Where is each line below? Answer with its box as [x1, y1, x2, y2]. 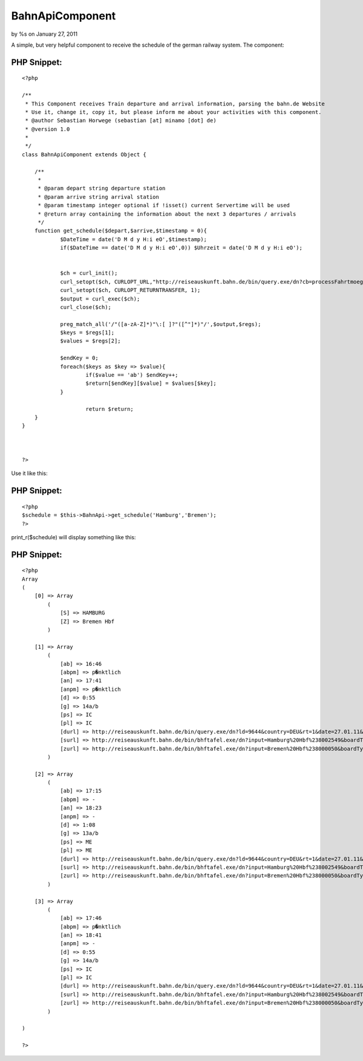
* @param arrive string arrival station [38, 193, 160, 200]
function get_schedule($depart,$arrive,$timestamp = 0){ [34, 227, 207, 234]
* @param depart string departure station [38, 185, 166, 192]
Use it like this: [11, 470, 48, 477]
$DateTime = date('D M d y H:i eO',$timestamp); [60, 236, 207, 242]
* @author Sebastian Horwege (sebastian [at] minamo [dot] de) [25, 117, 217, 124]
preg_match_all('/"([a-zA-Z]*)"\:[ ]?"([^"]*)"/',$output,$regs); [60, 321, 261, 327]
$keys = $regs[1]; [60, 329, 115, 336]
